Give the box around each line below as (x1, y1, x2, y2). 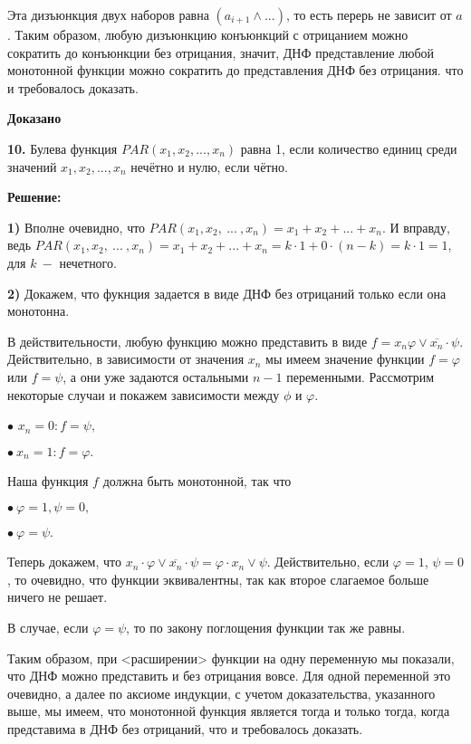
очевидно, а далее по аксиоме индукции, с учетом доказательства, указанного (7, 683, 436, 702)
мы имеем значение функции (265, 349, 425, 368)
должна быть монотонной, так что (102, 471, 292, 490)
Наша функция (7, 471, 89, 490)
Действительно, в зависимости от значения (7, 349, 245, 368)
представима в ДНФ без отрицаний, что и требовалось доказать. (7, 720, 363, 739)
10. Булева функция (7, 138, 118, 157)
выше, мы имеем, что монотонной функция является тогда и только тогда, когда (7, 701, 450, 720)
